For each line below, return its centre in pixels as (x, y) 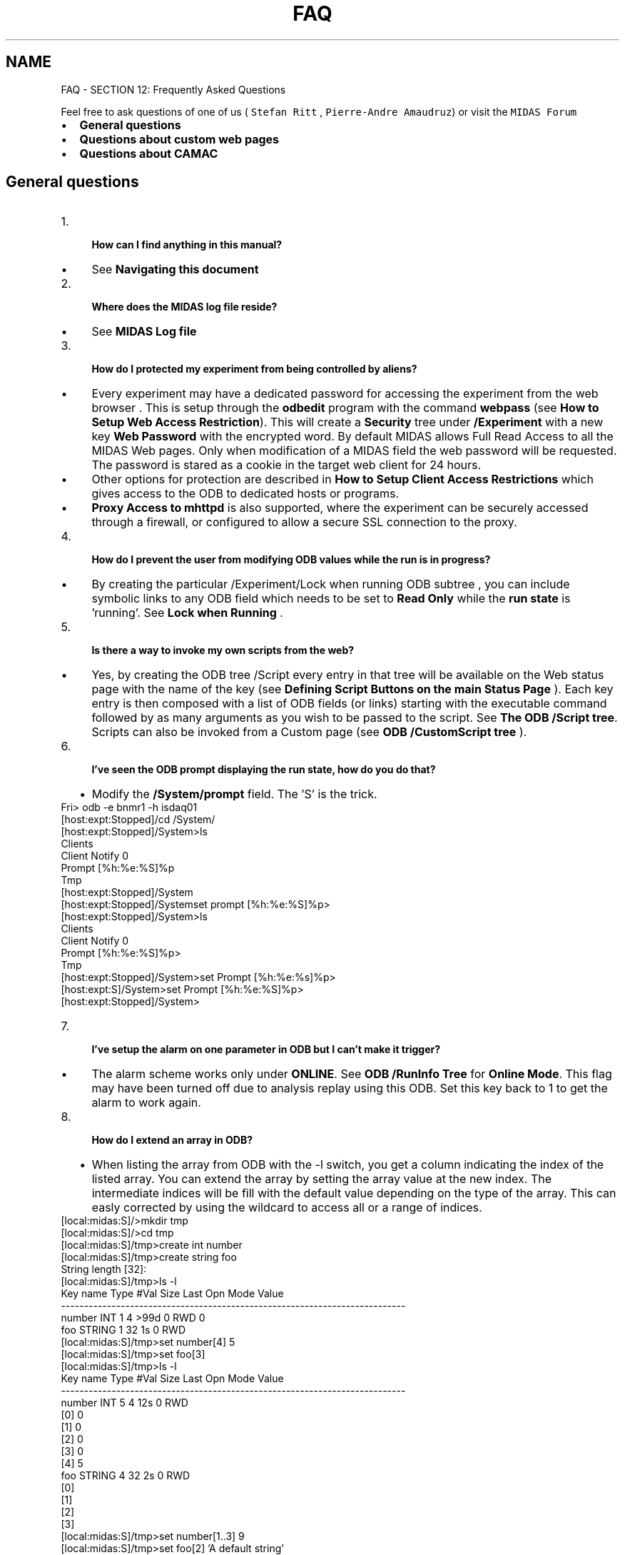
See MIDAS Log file (144, 332)
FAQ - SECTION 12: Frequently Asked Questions (173, 89)
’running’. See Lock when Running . (187, 613)
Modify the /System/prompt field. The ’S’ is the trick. (234, 794)
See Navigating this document (175, 270)
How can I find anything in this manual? (187, 245)
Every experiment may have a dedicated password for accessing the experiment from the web (345, 394)
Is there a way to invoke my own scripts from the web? (223, 650)
